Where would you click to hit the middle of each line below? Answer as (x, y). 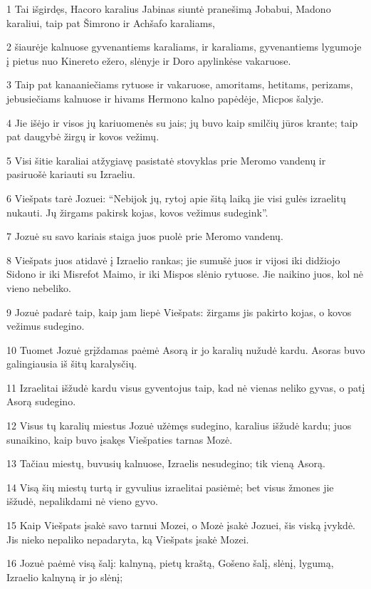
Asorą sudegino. (41, 401)
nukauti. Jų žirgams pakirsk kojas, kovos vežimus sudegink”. (137, 212)
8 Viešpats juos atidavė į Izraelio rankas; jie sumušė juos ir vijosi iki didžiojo (173, 260)
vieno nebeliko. (39, 287)
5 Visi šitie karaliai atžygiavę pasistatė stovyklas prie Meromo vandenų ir (166, 160)
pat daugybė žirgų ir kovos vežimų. (83, 136)
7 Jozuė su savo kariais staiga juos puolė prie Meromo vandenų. (145, 236)
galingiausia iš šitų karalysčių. (72, 364)
